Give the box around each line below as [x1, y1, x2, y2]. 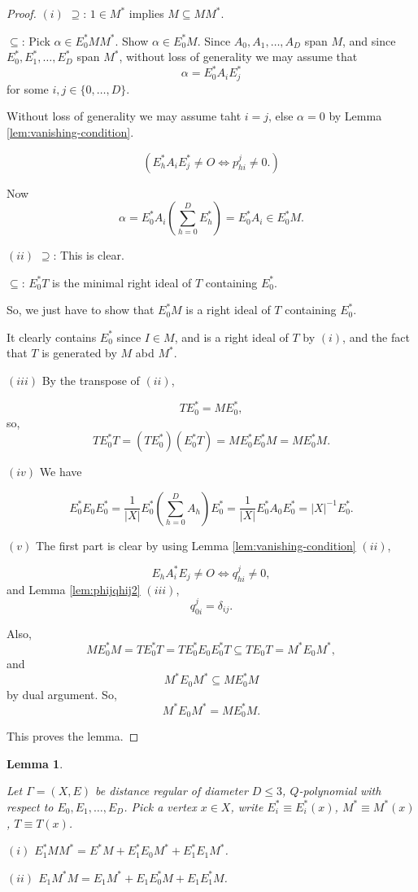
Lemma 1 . [7, 754, 63, 772]
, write [230, 798, 263, 815]
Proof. [7, 5, 37, 21]
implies [128, 5, 164, 21]
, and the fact [342, 328, 410, 345]
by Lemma [329, 107, 382, 125]
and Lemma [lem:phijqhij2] [7, 580, 141, 597]
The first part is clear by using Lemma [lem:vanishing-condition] [35, 536, 356, 553]
